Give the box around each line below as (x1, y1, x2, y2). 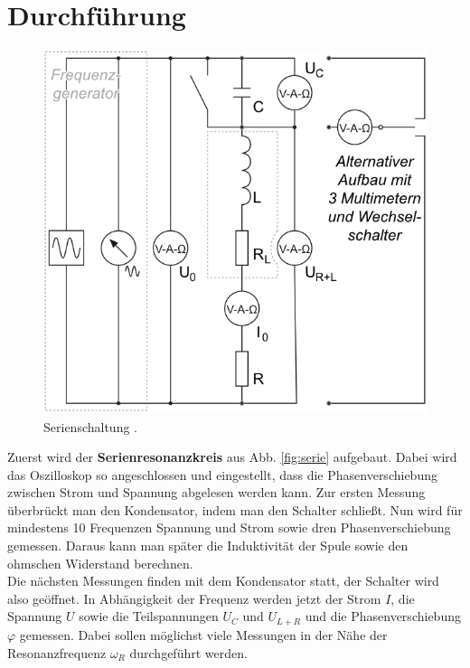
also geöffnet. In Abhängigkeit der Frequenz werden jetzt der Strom (7, 588, 381, 607)
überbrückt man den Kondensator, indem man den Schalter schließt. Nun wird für (7, 500, 463, 519)
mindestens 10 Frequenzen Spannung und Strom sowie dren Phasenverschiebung (7, 518, 451, 537)
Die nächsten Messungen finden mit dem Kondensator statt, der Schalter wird (7, 571, 439, 590)
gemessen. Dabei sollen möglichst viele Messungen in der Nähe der (19, 625, 388, 644)
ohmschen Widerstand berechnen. (7, 553, 193, 572)
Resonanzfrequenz (7, 643, 107, 662)
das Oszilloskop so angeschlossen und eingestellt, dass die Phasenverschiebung (7, 465, 437, 484)
